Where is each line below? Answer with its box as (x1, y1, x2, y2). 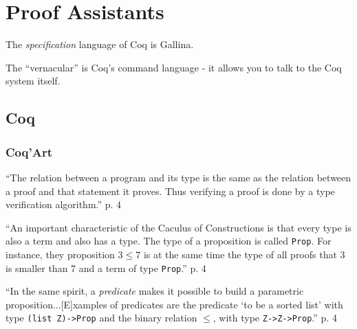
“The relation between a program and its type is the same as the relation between (6, 170, 351, 184)
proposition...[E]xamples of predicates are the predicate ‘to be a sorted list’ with (6, 297, 343, 311)
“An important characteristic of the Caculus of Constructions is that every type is (6, 220, 351, 234)
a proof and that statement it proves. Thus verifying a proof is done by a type (6, 183, 335, 198)
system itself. (6, 73, 61, 88)
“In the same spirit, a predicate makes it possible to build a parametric (6, 284, 304, 298)
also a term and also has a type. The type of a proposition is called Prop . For (6, 234, 332, 248)
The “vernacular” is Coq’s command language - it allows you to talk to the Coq (6, 60, 342, 74)
